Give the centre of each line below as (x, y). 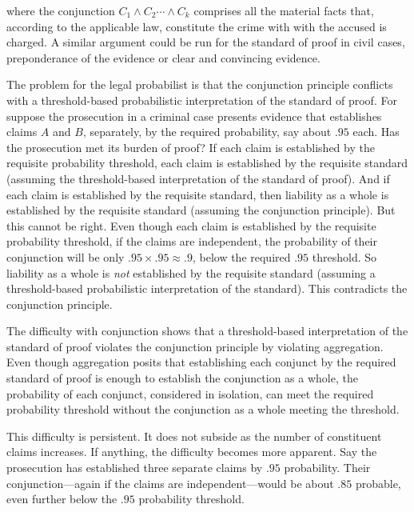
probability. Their (327, 468)
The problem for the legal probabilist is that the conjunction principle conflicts (200, 84)
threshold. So (344, 256)
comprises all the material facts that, (284, 10)
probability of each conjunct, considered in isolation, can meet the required (190, 393)
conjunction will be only (66, 256)
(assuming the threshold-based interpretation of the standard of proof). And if (198, 178)
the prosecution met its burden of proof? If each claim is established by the (191, 147)
